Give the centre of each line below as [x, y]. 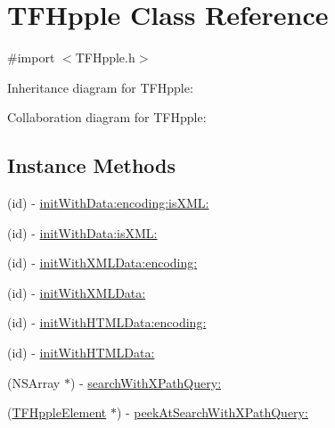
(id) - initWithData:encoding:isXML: [108, 203]
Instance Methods [91, 165]
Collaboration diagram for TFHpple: [107, 117]
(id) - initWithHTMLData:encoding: [107, 322]
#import [31, 58]
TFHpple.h [105, 58]
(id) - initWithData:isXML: [82, 232]
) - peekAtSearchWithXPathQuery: [212, 412]
